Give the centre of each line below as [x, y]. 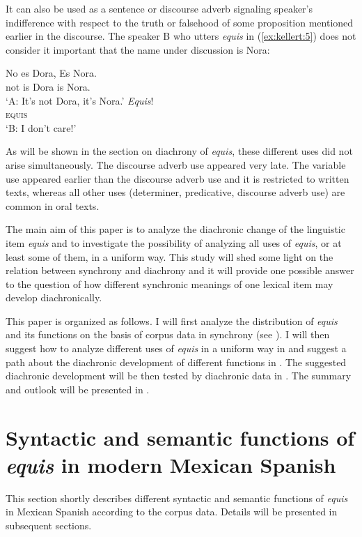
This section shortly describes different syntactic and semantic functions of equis [177, 498]
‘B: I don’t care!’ [41, 127]
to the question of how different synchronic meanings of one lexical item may [170, 283]
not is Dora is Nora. [48, 86]
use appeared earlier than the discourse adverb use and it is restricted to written [178, 178]
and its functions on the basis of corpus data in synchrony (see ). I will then [168, 334]
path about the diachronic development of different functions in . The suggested [176, 362]
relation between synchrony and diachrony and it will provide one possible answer [180, 270]
